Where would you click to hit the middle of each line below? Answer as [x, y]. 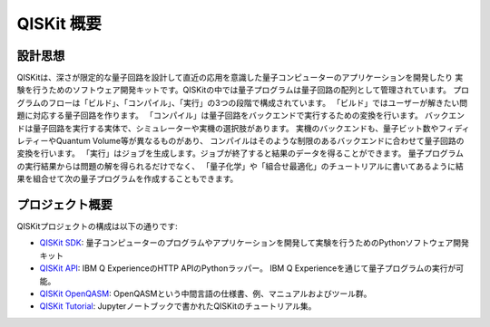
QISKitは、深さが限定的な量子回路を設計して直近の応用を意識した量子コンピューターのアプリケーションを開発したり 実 [240, 78]
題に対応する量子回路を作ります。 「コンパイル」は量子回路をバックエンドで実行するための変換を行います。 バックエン [241, 115]
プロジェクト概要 [64, 205]
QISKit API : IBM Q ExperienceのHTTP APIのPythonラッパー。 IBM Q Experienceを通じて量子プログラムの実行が [248, 268]
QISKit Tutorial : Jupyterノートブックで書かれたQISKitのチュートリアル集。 [178, 306]
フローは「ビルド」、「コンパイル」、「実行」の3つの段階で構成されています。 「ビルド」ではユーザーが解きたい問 [258, 102]
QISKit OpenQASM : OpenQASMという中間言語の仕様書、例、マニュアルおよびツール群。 [206, 293]
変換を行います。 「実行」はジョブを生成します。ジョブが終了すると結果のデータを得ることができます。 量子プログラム [240, 153]
